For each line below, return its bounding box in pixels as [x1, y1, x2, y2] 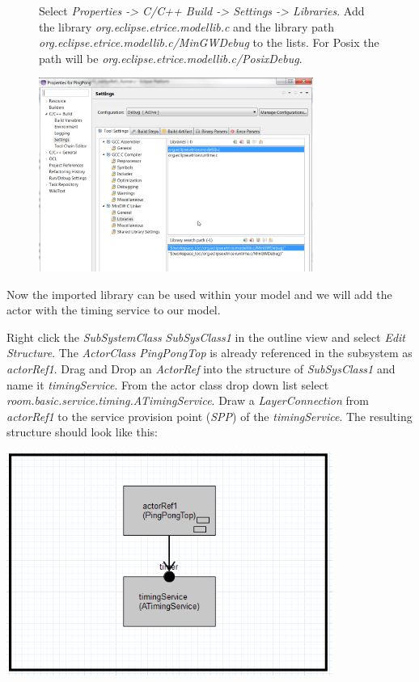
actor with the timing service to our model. [6, 301, 221, 318]
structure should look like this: [6, 423, 158, 440]
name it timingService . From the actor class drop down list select [6, 376, 329, 393]
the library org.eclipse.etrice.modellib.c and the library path [39, 18, 335, 35]
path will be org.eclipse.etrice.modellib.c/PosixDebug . [39, 49, 303, 66]
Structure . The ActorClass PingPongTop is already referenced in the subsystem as [6, 344, 413, 361]
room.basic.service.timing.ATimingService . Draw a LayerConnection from [6, 392, 369, 409]
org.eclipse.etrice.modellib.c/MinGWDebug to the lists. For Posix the [39, 34, 379, 51]
